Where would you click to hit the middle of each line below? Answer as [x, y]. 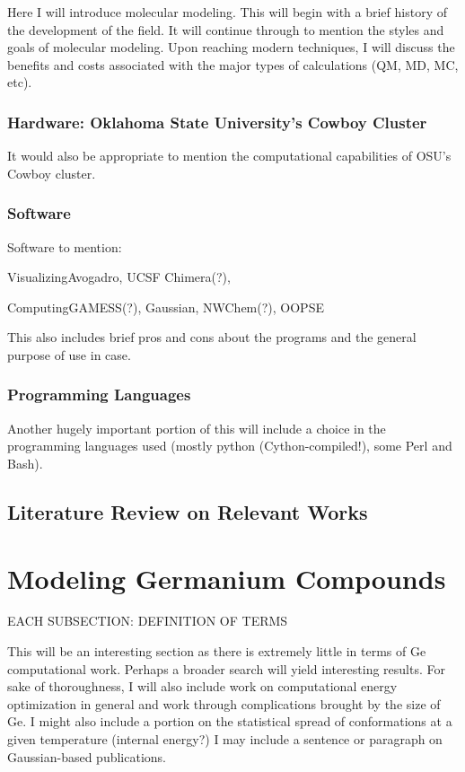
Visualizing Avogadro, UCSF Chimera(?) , [119, 277]
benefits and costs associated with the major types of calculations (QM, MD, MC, [233, 64]
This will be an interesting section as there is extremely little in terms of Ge [217, 651]
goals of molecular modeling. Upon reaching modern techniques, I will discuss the [231, 47]
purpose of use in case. [69, 354]
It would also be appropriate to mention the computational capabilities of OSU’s [229, 156]
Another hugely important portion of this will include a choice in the [197, 428]
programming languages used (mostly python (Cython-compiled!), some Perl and [230, 446]
